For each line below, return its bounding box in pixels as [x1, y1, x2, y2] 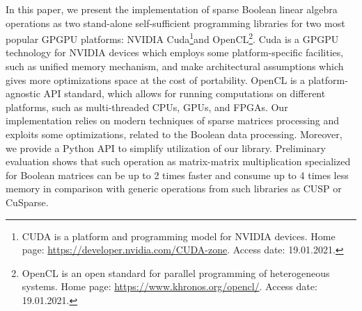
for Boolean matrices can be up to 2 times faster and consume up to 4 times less [6, 167, 349, 182]
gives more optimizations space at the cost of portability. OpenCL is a [6, 72, 305, 87]
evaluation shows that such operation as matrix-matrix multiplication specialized [6, 154, 351, 169]
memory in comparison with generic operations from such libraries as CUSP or [6, 181, 342, 196]
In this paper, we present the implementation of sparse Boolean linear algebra [6, 2, 338, 16]
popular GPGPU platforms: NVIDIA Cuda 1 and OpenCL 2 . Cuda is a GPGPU [6, 30, 339, 46]
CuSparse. [6, 194, 49, 209]
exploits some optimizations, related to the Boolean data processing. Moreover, [6, 127, 343, 141]
